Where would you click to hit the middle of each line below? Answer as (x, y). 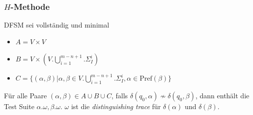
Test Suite (19, 106)
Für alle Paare (26, 96)
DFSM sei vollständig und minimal (57, 25)
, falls (120, 96)
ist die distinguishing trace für (116, 106)
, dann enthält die (222, 96)
